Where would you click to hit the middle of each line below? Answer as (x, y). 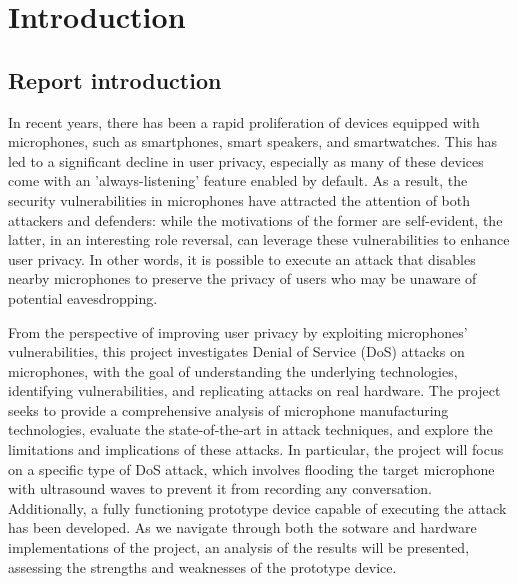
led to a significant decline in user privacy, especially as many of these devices (246, 160)
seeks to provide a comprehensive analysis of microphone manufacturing (228, 409)
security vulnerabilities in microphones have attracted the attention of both (239, 199)
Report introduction (115, 79)
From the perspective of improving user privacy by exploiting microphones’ (238, 331)
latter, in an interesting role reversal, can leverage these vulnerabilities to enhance (259, 239)
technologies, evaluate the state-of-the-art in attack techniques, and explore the (250, 429)
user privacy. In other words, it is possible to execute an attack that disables (242, 258)
